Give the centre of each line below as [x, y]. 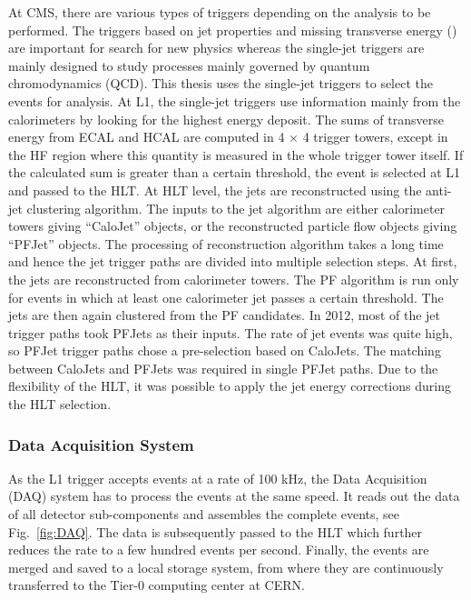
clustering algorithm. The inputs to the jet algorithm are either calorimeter [236, 208]
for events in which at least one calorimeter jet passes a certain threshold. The [226, 297]
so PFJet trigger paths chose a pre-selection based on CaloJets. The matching [225, 350]
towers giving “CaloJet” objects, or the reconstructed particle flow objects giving [233, 226]
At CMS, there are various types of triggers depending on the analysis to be [220, 12]
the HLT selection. [60, 404]
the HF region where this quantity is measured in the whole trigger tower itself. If [236, 154]
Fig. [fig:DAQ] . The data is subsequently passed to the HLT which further [216, 531]
